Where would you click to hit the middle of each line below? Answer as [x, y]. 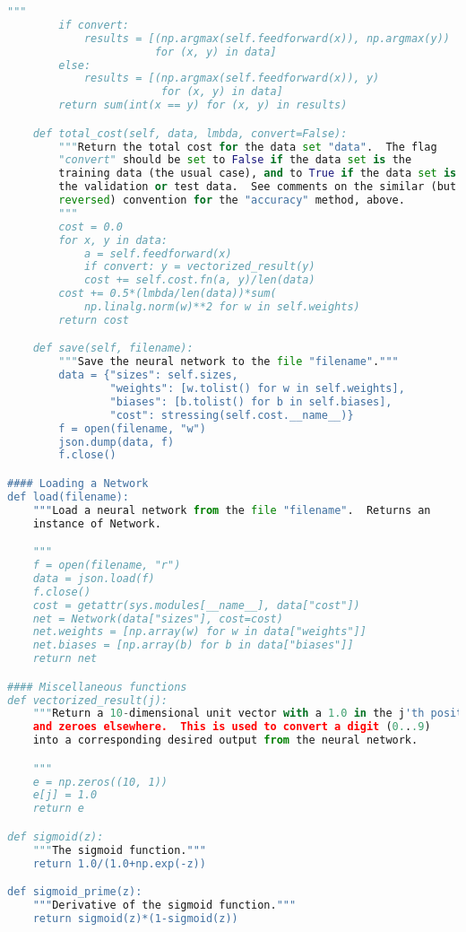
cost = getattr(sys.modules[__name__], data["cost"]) [196, 605]
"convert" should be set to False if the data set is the [235, 160]
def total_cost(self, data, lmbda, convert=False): [190, 133]
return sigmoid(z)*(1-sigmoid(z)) [135, 918]
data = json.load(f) [94, 578]
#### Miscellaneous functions [97, 687]
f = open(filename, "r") [107, 565]
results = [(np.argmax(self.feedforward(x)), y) [232, 78]
